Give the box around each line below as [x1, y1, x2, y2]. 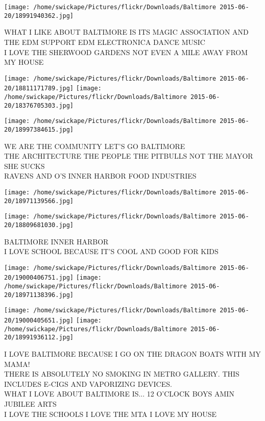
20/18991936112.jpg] [4, 334, 74, 341]
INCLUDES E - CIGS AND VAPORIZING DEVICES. [4, 378, 172, 389]
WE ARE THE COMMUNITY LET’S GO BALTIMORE [4, 140, 185, 151]
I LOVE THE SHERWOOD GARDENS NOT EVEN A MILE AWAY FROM [4, 46, 248, 57]
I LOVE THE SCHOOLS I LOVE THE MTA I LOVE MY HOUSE [4, 408, 217, 419]
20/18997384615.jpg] [4, 126, 74, 133]
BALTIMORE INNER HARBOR [4, 236, 109, 246]
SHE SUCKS [4, 160, 45, 171]
